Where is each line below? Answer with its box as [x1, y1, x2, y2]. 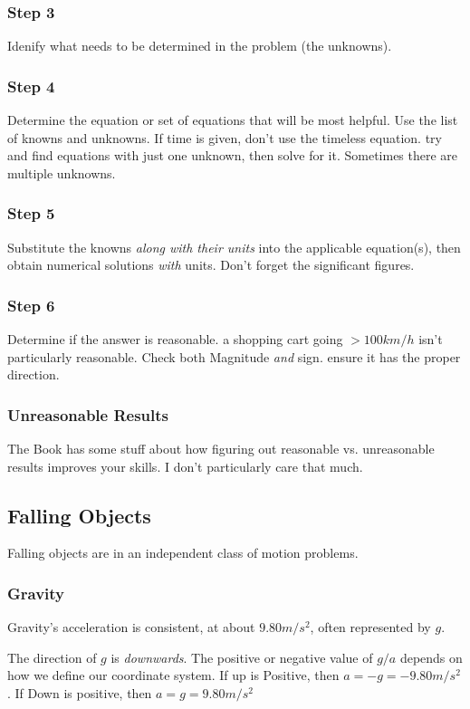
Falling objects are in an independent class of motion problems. [7, 543, 359, 562]
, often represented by [310, 618, 431, 637]
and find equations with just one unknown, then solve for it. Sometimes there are [7, 146, 458, 165]
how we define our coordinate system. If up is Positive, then [7, 666, 340, 685]
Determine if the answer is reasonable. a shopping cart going [7, 330, 343, 349]
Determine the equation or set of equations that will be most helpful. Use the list [7, 110, 458, 129]
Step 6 [7, 293, 55, 316]
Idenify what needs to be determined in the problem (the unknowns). [7, 36, 392, 55]
